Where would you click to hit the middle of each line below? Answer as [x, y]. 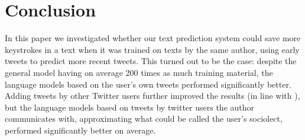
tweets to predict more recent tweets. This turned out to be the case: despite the [151, 61]
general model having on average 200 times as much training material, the [139, 72]
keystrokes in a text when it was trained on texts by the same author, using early [152, 49]
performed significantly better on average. [80, 130]
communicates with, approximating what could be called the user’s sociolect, [144, 119]
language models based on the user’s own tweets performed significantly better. [148, 84]
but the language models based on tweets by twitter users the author [130, 107]
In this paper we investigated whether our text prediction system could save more [153, 38]
